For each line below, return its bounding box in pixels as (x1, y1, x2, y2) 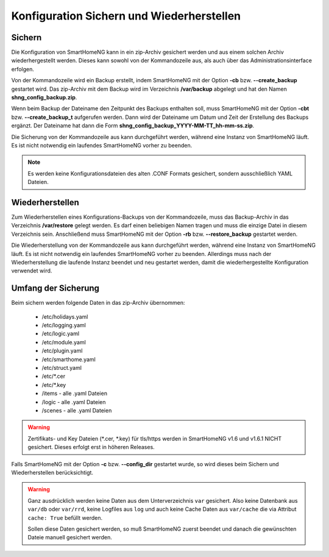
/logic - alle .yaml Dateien (41, 398, 106, 405)
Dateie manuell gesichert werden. (27, 534, 113, 541)
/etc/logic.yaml (41, 330, 79, 338)
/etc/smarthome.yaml (41, 355, 96, 363)
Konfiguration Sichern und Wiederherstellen (11, 9, 241, 23)
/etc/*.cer (41, 372, 66, 380)
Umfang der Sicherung (11, 283, 100, 294)
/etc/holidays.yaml (41, 313, 88, 320)
